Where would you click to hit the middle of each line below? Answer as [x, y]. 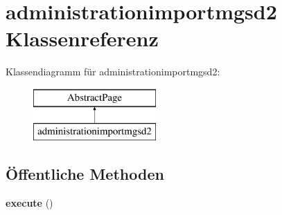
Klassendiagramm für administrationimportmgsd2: [113, 72]
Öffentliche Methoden [85, 174]
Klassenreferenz [82, 38]
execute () [29, 203]
